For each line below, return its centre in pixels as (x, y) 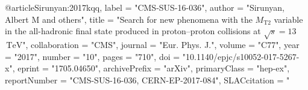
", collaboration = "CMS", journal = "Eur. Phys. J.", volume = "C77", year (161, 44)
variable (288, 19)
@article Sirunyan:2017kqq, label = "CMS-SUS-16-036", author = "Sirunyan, (145, 7)
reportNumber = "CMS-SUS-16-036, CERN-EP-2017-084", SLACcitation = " (147, 79)
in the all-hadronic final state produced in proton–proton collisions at (133, 31)
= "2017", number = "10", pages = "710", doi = (93, 56)
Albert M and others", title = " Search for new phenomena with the (129, 19)
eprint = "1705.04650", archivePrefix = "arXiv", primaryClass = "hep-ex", (154, 68)
